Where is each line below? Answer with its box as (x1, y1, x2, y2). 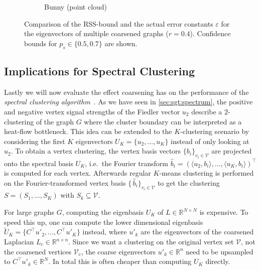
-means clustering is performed (159, 168, 254, 178)
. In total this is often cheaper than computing (48, 256, 192, 266)
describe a (191, 106, 222, 116)
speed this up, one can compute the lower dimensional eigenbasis (4, 216, 203, 227)
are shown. (104, 38, 138, 48)
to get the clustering (157, 177, 220, 188)
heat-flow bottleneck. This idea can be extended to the (4, 126, 172, 137)
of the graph (36, 116, 74, 126)
